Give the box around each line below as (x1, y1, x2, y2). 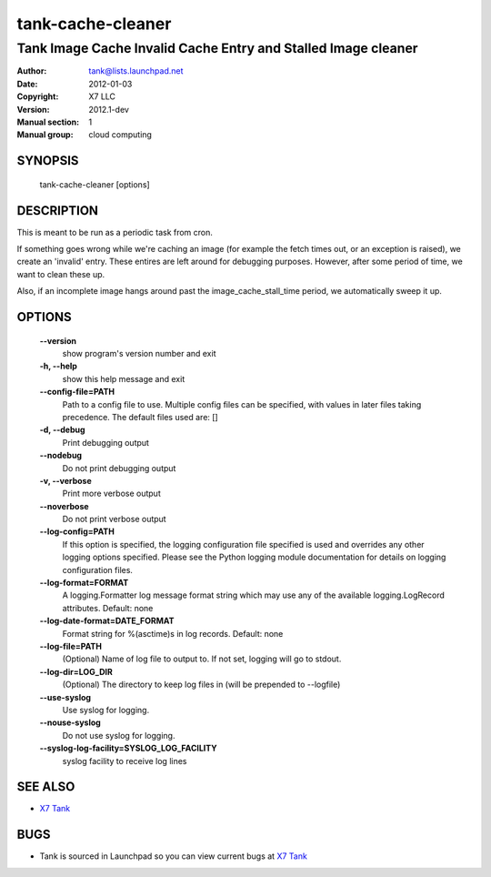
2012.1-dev (88, 104, 129, 115)
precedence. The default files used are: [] (62, 411, 218, 422)
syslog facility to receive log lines (62, 755, 187, 766)
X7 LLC (88, 91, 116, 102)
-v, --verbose (39, 475, 93, 486)
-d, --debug (39, 424, 85, 436)
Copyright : (16, 91, 59, 102)
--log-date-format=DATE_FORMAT (39, 615, 175, 627)
